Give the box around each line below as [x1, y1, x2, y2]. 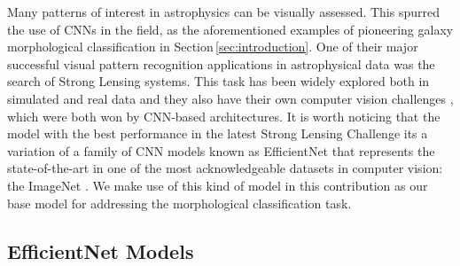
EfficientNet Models [7, 237, 194, 264]
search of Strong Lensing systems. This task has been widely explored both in [7, 72, 430, 90]
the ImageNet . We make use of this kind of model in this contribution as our [7, 176, 428, 194]
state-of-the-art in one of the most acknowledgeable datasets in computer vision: [7, 159, 443, 177]
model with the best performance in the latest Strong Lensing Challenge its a [7, 124, 428, 143]
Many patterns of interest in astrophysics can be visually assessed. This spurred [7, 3, 440, 20]
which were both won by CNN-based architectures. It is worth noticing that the [7, 106, 441, 125]
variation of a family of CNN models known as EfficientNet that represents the [7, 141, 435, 160]
